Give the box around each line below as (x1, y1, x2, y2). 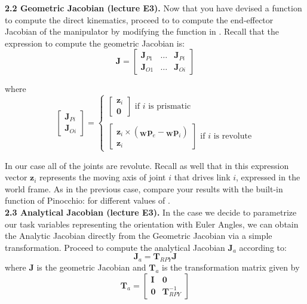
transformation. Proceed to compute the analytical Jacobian (5, 241, 225, 253)
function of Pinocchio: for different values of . (5, 194, 170, 207)
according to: (239, 241, 287, 253)
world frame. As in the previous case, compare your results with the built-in (5, 182, 283, 195)
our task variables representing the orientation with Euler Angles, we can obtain (5, 217, 299, 230)
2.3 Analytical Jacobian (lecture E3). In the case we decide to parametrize (5, 205, 297, 218)
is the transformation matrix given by (162, 261, 300, 274)
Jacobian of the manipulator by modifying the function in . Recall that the (5, 25, 279, 38)
